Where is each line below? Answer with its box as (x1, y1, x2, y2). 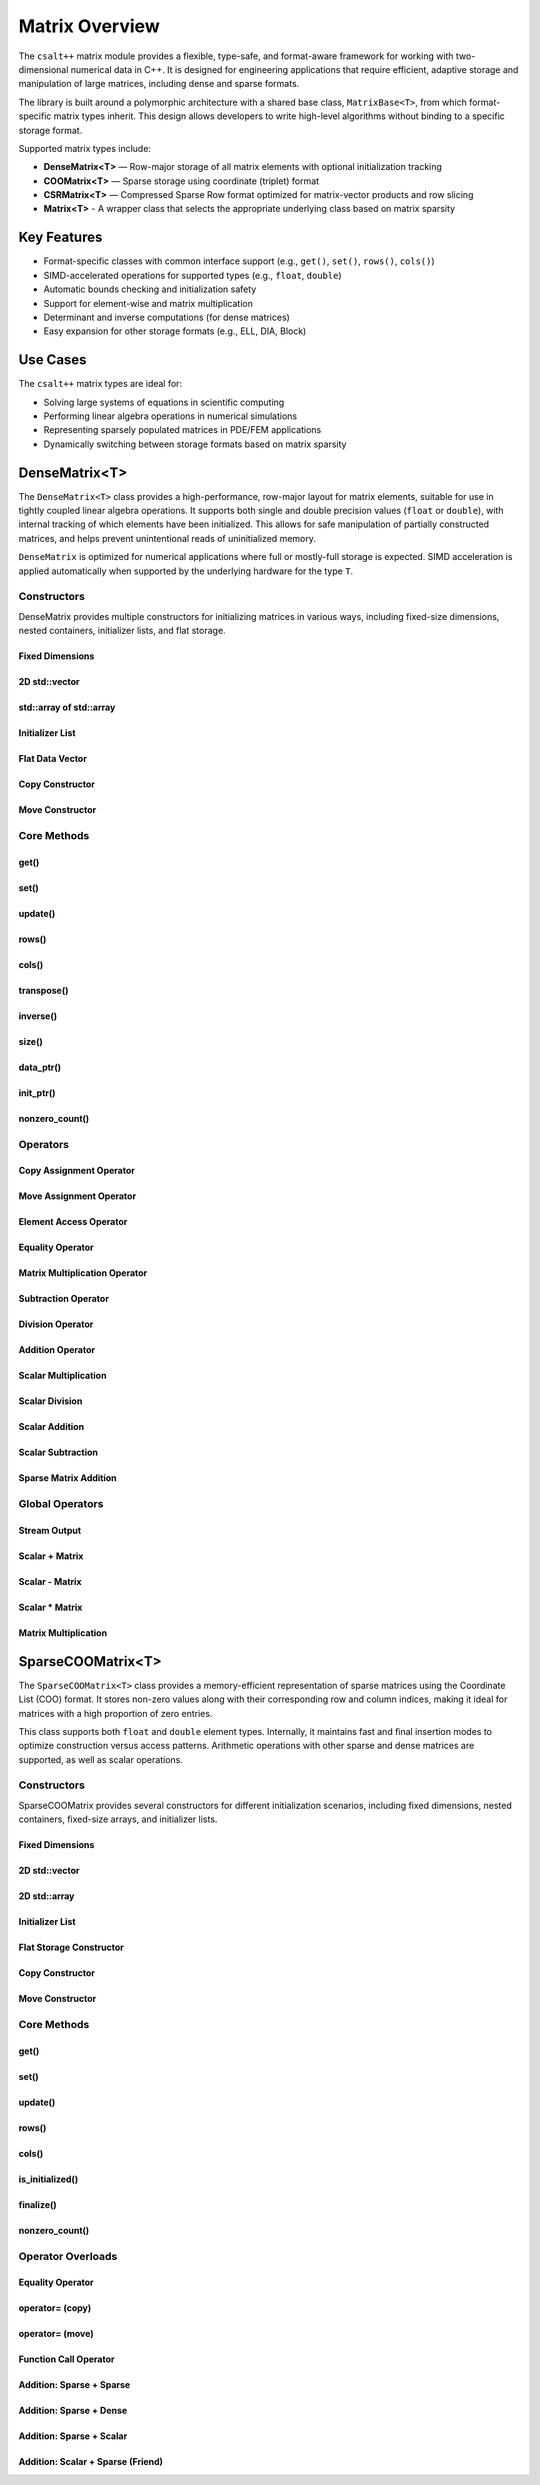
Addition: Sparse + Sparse (18, 2379, 131, 2391)
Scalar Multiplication (18, 1370, 107, 1382)
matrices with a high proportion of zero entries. (18, 1707, 213, 1719)
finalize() (18, 2198, 57, 2210)
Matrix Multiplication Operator (18, 1267, 148, 1279)
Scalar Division (18, 1395, 83, 1407)
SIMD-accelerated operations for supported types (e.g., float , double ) (43, 269, 342, 281)
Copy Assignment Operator (18, 1165, 135, 1177)
